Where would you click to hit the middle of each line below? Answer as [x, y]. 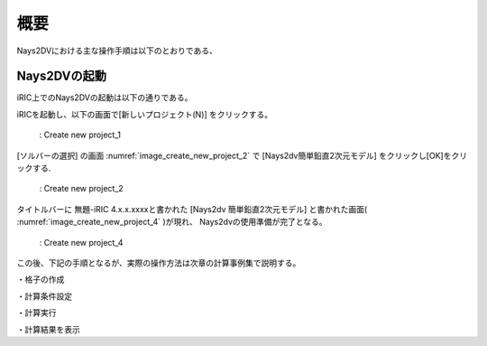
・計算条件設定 [44, 296]
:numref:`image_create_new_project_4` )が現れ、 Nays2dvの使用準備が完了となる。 [172, 222]
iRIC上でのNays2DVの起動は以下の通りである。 [105, 98]
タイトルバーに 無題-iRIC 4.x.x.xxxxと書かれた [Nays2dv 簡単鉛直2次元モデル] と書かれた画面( [192, 209]
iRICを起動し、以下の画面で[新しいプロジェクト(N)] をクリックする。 [145, 114]
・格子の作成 [41, 279]
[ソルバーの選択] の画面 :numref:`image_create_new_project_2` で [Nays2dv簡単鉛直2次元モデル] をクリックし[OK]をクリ [242, 155]
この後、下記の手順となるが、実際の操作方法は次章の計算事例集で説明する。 [159, 263]
